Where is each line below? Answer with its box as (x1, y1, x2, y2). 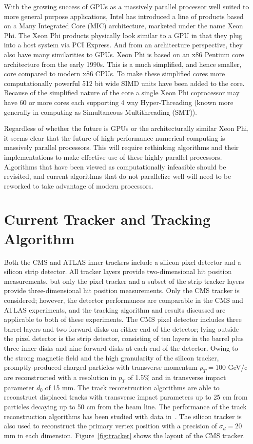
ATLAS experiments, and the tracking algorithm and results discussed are (4, 304, 226, 315)
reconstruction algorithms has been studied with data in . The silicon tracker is (4, 411, 242, 421)
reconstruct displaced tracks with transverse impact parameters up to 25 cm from (4, 392, 248, 402)
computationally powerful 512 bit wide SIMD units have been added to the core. (4, 78, 245, 88)
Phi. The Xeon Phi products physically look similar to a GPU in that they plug (4, 30, 243, 40)
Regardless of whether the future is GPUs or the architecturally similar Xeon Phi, (4, 123, 249, 133)
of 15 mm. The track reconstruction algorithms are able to (45, 382, 220, 392)
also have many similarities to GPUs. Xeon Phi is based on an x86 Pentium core (4, 49, 244, 59)
